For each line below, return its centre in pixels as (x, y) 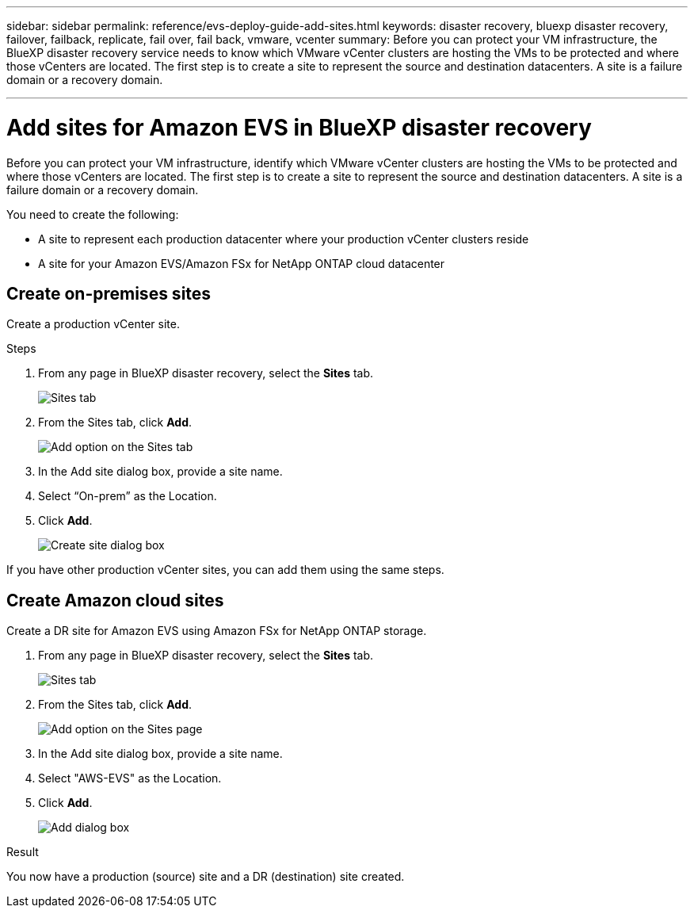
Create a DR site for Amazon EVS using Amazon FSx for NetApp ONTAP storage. (217, 631)
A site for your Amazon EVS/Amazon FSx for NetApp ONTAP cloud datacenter (242, 263)
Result (23, 852)
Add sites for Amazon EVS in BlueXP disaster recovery (299, 127)
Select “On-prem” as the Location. (128, 496)
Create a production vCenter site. (93, 324)
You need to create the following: (93, 214)
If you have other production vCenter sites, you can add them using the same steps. (225, 570)
